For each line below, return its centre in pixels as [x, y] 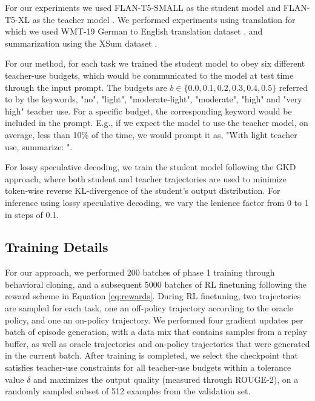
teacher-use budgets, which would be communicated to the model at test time [149, 75]
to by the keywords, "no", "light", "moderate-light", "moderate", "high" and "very [154, 99]
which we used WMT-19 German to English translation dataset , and [134, 31]
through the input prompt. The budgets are [86, 87]
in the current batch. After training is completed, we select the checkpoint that [152, 355]
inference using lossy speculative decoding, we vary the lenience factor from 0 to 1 [157, 202]
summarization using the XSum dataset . [81, 43]
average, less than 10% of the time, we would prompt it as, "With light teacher [151, 134]
